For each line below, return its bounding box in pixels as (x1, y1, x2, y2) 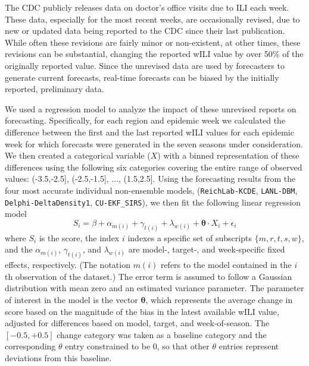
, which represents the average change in (145, 293, 293, 305)
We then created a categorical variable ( (5, 149, 151, 162)
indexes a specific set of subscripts (127, 231, 252, 244)
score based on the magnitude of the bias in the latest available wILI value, (5, 305, 279, 317)
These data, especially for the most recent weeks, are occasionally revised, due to (5, 12, 300, 25)
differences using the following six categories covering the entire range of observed (5, 160, 302, 173)
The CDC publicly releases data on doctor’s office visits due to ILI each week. (5, 1, 289, 13)
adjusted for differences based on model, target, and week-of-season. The (5, 317, 270, 329)
